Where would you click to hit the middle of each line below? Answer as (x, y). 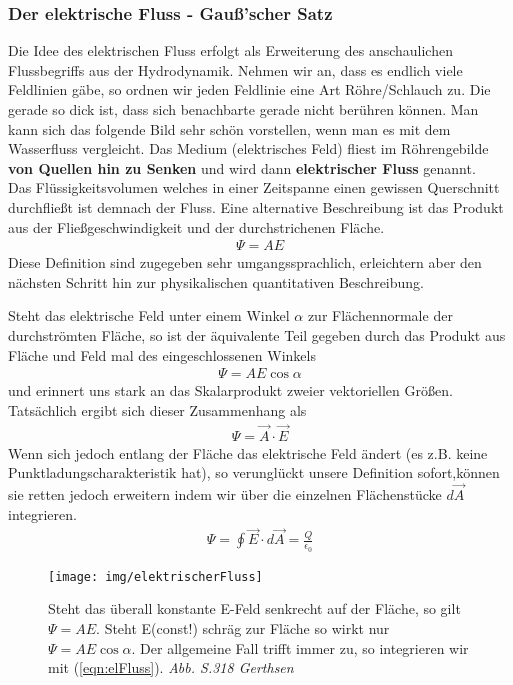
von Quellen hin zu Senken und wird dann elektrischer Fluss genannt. (242, 167)
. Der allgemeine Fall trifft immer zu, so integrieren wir (300, 647)
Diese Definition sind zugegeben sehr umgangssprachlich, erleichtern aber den (245, 262)
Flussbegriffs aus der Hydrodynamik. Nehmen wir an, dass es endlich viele (235, 69)
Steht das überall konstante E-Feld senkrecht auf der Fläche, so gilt (254, 608)
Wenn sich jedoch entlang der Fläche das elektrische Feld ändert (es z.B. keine (248, 452)
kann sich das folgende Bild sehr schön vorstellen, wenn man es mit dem (229, 128)
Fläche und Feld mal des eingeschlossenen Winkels (162, 354)
